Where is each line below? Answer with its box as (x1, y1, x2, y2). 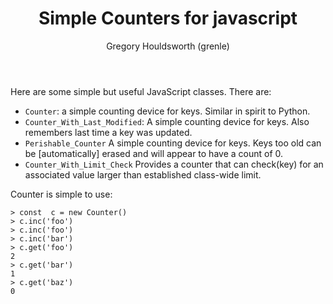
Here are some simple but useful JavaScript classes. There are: (10, 85, 272, 97)
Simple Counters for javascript (38, 7, 298, 30)
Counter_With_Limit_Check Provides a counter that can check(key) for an (24, 158, 324, 170)
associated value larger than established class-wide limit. (24, 168, 262, 181)
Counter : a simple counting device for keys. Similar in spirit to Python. (24, 105, 311, 117)
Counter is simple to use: (10, 188, 113, 200)
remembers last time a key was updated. (24, 126, 193, 138)
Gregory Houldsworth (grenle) (106, 40, 230, 52)
